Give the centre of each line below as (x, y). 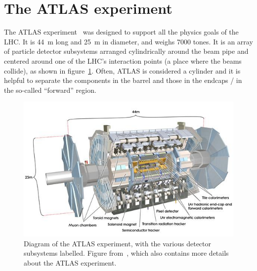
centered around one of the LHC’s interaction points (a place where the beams (123, 60)
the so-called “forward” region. (50, 90)
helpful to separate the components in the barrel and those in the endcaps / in (123, 80)
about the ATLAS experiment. (70, 262)
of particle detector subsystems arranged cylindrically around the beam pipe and (126, 51)
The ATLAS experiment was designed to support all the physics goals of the (121, 32)
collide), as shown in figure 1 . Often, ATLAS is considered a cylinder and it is (122, 70)
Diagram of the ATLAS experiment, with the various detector (118, 243)
